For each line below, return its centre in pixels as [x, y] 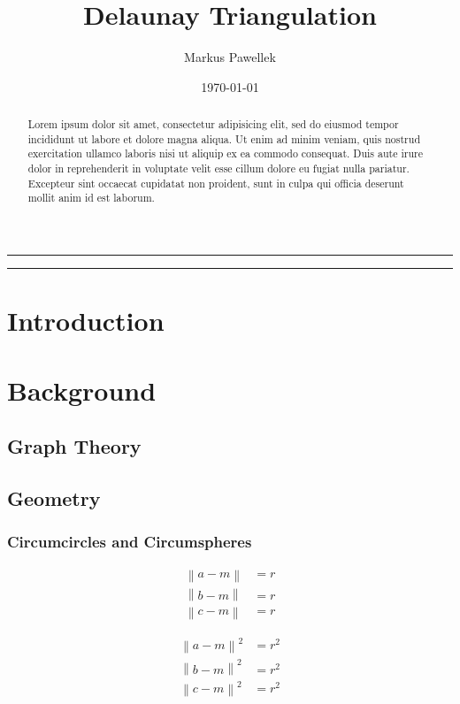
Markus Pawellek [230, 57]
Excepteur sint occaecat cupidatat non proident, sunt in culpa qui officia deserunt [216, 183]
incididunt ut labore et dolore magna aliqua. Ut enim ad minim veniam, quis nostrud [224, 138]
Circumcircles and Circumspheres [130, 542]
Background [82, 390]
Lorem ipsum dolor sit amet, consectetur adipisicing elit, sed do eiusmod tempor [213, 124]
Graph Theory [74, 446]
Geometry [54, 497]
